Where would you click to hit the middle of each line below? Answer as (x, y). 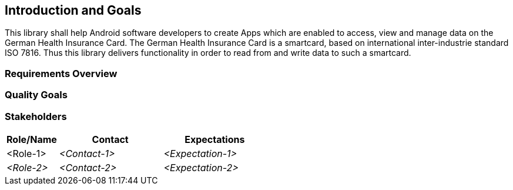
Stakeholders (36, 116)
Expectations (215, 139)
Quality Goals (36, 95)
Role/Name (32, 139)
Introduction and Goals (73, 10)
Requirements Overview (61, 73)
